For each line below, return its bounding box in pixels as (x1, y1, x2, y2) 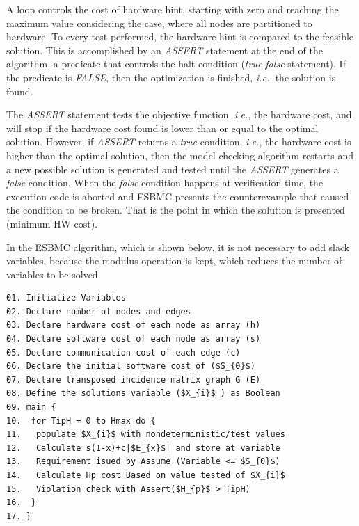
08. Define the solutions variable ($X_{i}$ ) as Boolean (6, 388, 280, 399)
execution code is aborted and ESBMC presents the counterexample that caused (6, 189, 349, 203)
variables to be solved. (6, 266, 101, 281)
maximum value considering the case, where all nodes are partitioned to (6, 15, 312, 30)
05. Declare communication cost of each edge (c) (6, 347, 241, 358)
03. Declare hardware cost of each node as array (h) (6, 320, 261, 330)
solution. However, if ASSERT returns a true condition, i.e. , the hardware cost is (6, 134, 351, 149)
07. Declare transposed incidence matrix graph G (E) (6, 374, 261, 385)
